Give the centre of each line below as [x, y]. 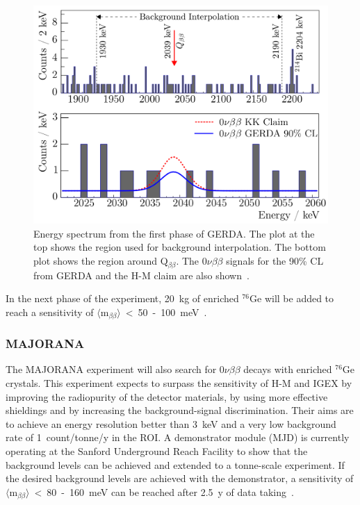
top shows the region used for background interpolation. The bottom [180, 247]
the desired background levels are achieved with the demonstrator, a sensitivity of [180, 478]
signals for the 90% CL [275, 261]
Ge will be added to [292, 298]
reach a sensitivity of [50, 312]
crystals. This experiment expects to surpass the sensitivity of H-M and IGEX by [179, 382]
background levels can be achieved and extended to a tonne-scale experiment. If [175, 464]
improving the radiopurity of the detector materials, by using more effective [167, 396]
